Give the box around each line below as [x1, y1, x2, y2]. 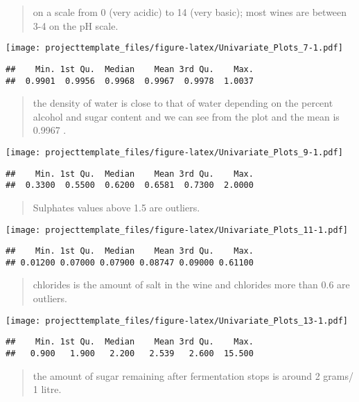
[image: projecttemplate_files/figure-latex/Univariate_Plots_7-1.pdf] [6, 43, 343, 53]
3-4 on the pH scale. [33, 18, 119, 33]
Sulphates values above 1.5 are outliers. [33, 200, 200, 214]
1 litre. [33, 382, 62, 396]
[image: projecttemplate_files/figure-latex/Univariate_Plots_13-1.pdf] [6, 315, 348, 326]
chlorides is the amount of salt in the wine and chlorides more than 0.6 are [33, 277, 350, 292]
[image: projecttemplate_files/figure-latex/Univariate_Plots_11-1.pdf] [6, 225, 348, 235]
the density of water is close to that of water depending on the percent [33, 96, 333, 110]
